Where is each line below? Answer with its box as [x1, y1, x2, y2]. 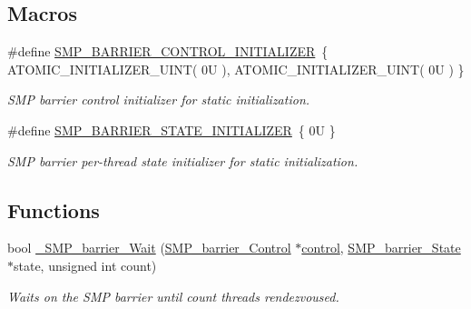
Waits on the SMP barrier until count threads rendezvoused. [7, 286, 339, 305]
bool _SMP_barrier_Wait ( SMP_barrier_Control [7, 238, 291, 257]
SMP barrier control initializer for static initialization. [7, 90, 310, 109]
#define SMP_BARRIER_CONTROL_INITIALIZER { [7, 42, 329, 61]
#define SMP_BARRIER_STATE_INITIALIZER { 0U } [7, 120, 336, 139]
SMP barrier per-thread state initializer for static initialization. [7, 151, 358, 170]
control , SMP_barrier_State [301, 238, 461, 257]
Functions [7, 195, 100, 224]
